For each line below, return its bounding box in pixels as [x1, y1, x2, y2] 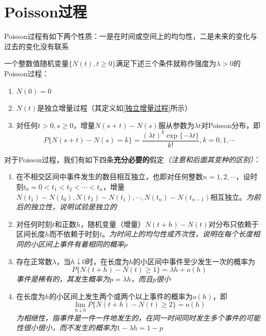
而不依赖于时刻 [49, 228, 99, 239]
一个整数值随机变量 [4, 58, 69, 69]
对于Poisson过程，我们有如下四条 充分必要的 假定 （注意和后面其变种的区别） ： [4, 154, 261, 164]
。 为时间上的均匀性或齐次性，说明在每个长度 [101, 228, 253, 239]
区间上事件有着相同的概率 [37, 239, 124, 249]
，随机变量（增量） [80, 218, 145, 229]
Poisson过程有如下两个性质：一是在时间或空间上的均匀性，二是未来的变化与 [4, 31, 257, 41]
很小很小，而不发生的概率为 [23, 322, 117, 333]
